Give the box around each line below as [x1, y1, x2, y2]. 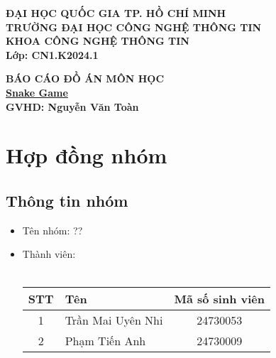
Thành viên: [22, 246, 76, 261]
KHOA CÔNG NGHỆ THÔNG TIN [6, 33, 189, 48]
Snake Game [6, 85, 68, 99]
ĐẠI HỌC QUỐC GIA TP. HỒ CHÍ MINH [6, 6, 226, 20]
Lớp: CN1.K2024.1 [6, 47, 99, 62]
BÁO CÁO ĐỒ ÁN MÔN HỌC [6, 71, 165, 86]
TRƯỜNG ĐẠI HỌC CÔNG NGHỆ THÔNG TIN [6, 19, 262, 34]
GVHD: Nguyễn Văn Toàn [6, 99, 139, 114]
